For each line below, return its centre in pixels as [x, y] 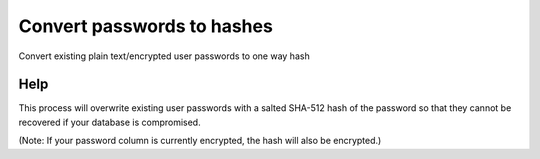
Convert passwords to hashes [146, 26]
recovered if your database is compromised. [109, 122]
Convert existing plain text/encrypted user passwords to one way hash [164, 56]
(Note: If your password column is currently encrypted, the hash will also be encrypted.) [200, 141]
